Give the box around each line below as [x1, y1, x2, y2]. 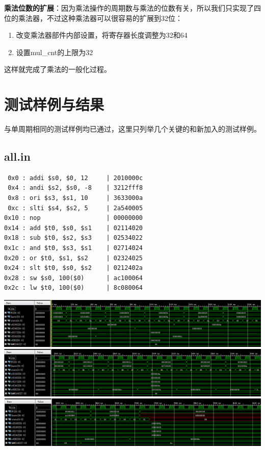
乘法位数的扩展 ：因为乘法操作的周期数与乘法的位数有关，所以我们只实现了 [4, 3, 254, 13]
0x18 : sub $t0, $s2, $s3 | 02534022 [4, 234, 143, 242]
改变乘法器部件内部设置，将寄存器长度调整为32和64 [16, 30, 188, 40]
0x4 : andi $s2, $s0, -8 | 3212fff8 [8, 184, 143, 192]
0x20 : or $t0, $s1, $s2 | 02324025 [4, 254, 143, 262]
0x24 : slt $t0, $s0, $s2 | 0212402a [4, 264, 143, 272]
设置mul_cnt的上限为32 [16, 46, 93, 57]
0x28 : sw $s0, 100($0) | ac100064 [4, 274, 143, 282]
